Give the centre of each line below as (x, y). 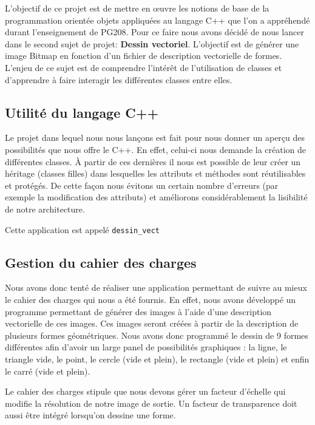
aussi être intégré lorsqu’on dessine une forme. (90, 415)
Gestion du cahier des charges (101, 262)
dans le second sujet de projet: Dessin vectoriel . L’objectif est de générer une (152, 43)
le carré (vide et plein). (48, 371)
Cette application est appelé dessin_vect (82, 229)
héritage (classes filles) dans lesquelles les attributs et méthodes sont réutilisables (155, 173)
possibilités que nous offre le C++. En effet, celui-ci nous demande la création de (156, 149)
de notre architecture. (45, 209)
